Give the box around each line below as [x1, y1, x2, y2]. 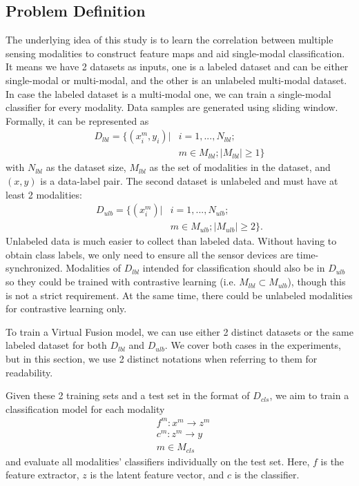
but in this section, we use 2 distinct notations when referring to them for [6, 352, 318, 366]
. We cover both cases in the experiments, [164, 338, 341, 352]
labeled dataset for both [6, 338, 107, 352]
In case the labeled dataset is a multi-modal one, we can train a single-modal [6, 86, 331, 101]
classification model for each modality [6, 401, 165, 416]
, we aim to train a [269, 388, 349, 403]
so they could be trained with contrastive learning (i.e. [6, 274, 236, 289]
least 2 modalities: [6, 187, 82, 201]
